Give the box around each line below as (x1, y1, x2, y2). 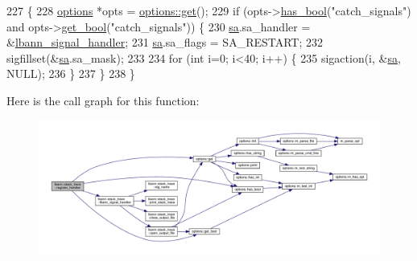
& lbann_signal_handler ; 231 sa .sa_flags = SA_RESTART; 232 (6, 34, 324, 51)
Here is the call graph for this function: (6, 92, 200, 108)
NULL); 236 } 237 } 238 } (6, 65, 135, 82)
